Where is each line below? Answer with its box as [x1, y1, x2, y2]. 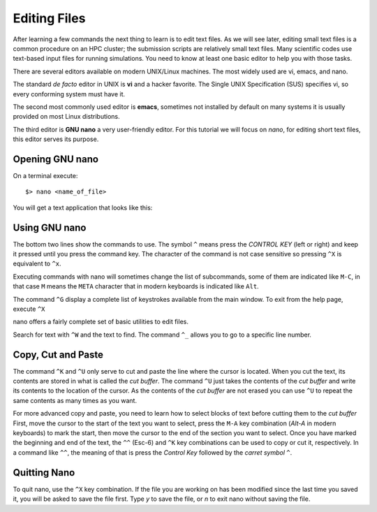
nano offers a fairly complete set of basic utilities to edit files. [13, 318, 188, 326]
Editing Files [13, 10, 86, 26]
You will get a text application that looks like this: [13, 203, 153, 212]
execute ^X [13, 305, 45, 313]
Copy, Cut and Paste [13, 349, 104, 360]
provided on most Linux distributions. [13, 112, 120, 121]
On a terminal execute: [13, 171, 78, 180]
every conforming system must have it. [13, 89, 126, 98]
